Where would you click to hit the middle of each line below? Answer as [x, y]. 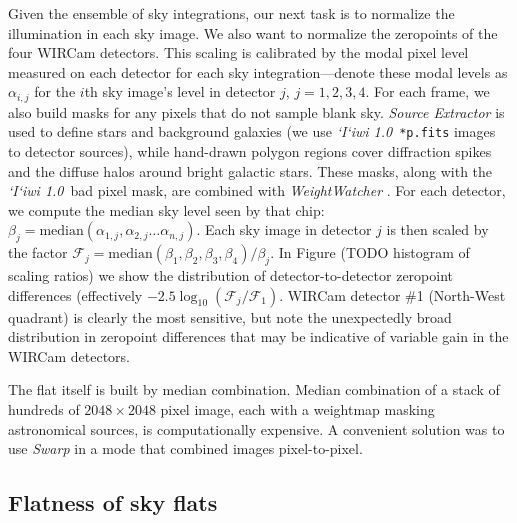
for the [55, 91]
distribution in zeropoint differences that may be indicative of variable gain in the [258, 336]
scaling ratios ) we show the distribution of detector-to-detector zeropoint [230, 275]
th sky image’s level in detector [180, 91]
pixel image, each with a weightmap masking [297, 409]
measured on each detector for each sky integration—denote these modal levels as [258, 71]
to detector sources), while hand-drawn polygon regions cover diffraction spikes [250, 151]
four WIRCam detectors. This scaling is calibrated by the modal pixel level [238, 52]
